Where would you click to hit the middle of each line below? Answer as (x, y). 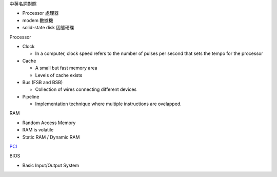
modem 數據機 (38, 20)
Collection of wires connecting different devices (86, 89)
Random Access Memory (49, 123)
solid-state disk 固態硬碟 (48, 28)
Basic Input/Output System (51, 165)
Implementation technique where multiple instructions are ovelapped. (108, 104)
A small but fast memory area (66, 68)
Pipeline (31, 96)
